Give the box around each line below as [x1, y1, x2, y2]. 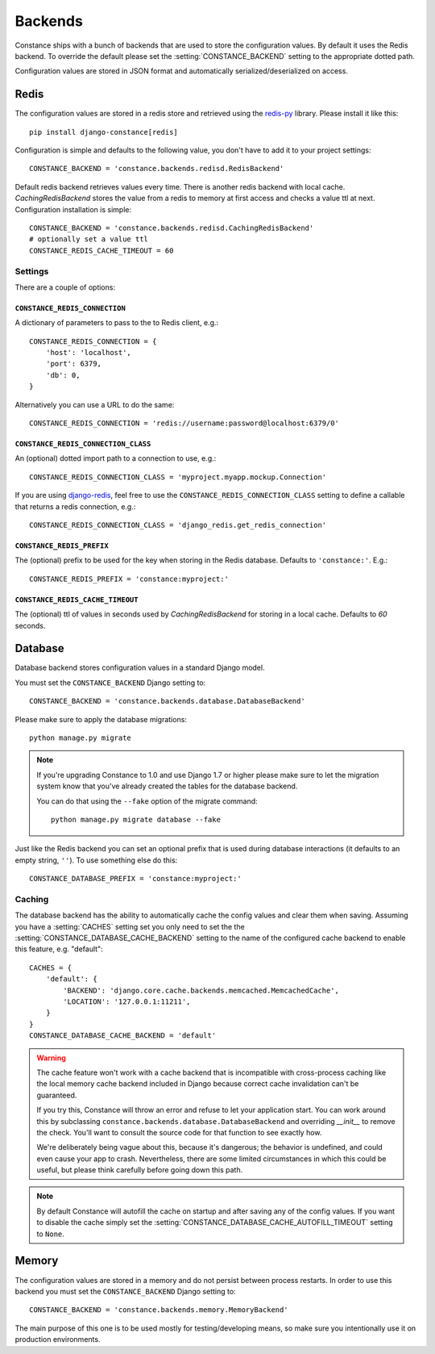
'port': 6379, [45, 359, 102, 369]
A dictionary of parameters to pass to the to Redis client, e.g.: [14, 318, 219, 328]
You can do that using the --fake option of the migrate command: [36, 796, 258, 806]
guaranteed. [36, 1090, 77, 1100]
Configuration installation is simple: [14, 204, 132, 214]
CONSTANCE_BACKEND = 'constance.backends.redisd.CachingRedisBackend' [29, 223, 314, 232]
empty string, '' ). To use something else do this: [14, 855, 178, 865]
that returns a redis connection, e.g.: [14, 501, 136, 512]
